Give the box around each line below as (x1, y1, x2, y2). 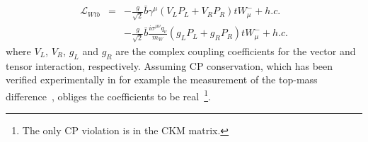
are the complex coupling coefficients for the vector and (115, 43, 356, 58)
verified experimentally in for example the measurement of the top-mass (6, 72, 318, 87)
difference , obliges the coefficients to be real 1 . (6, 86, 211, 103)
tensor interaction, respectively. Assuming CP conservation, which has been (6, 58, 333, 73)
